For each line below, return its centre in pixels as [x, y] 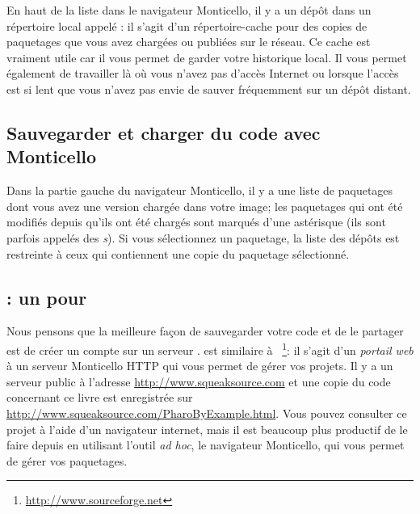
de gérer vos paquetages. [67, 460]
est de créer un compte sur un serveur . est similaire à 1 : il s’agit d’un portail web [210, 348]
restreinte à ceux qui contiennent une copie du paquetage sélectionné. [178, 253]
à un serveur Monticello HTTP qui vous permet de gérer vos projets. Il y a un [200, 366]
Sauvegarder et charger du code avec [164, 132]
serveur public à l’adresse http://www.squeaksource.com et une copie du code [199, 381]
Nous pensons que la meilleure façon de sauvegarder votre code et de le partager [205, 331]
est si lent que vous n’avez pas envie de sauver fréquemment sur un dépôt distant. [209, 88]
